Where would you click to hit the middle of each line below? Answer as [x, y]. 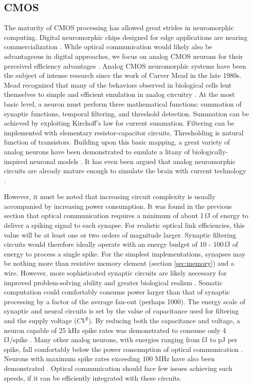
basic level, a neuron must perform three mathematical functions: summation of [123, 103]
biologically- [210, 151]
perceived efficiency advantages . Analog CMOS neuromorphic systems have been [125, 65]
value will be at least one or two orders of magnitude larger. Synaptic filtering [120, 234]
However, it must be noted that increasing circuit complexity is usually [110, 196]
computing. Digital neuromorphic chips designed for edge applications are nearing [126, 37]
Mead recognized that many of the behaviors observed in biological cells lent [118, 84]
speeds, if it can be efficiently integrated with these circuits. [93, 377]
